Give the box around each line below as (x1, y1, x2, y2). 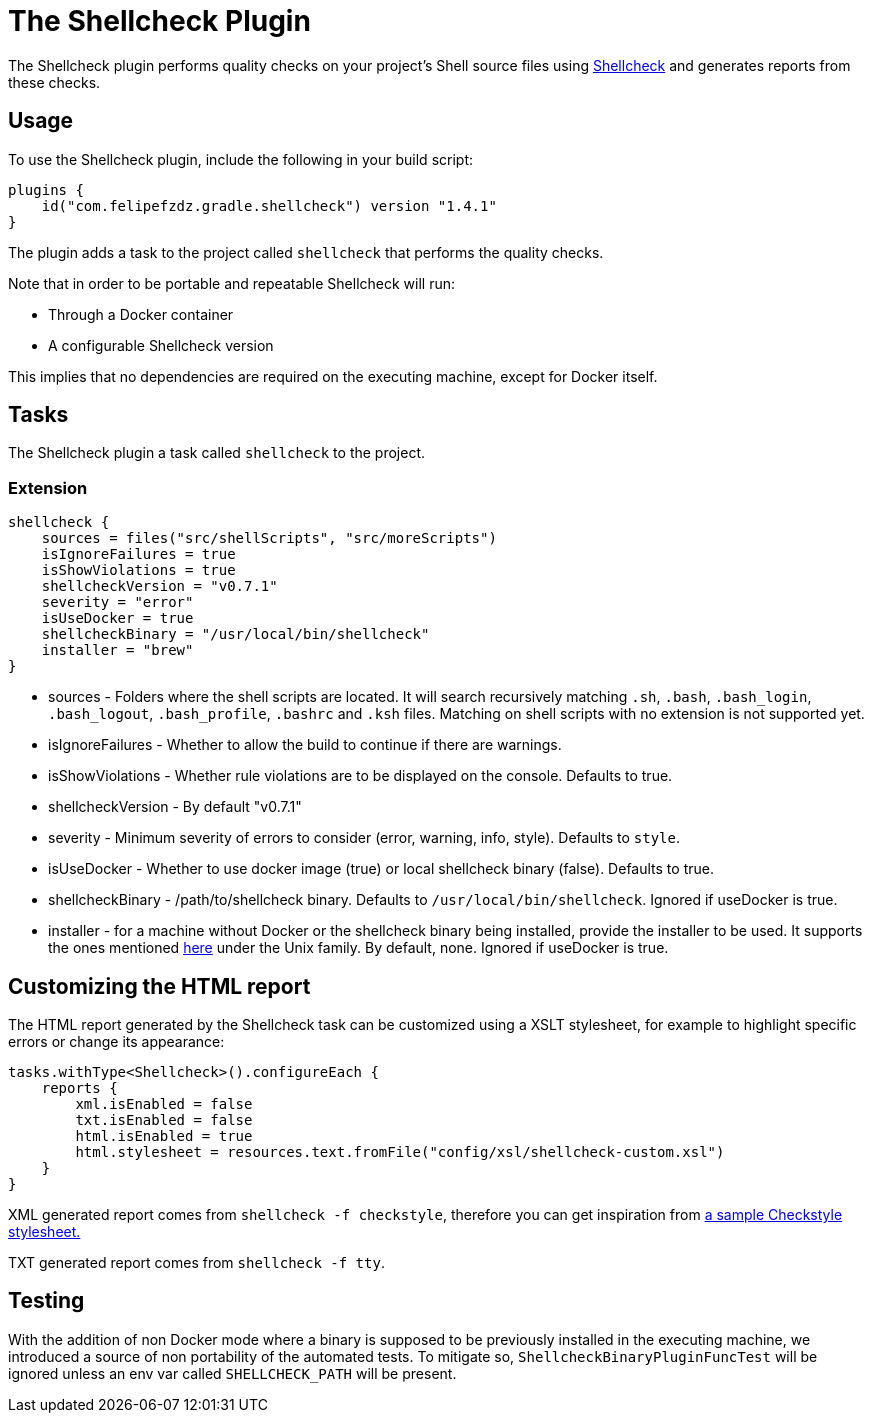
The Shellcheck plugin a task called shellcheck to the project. (8, 444, 426, 462)
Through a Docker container (48, 305, 234, 323)
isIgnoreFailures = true (41, 546, 236, 563)
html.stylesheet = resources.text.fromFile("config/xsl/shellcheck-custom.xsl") (75, 1144, 725, 1161)
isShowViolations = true (41, 562, 236, 579)
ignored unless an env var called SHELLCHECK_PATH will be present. (8, 1364, 457, 1382)
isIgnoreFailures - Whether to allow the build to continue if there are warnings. (48, 736, 562, 754)
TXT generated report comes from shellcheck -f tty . (8, 1254, 385, 1272)
